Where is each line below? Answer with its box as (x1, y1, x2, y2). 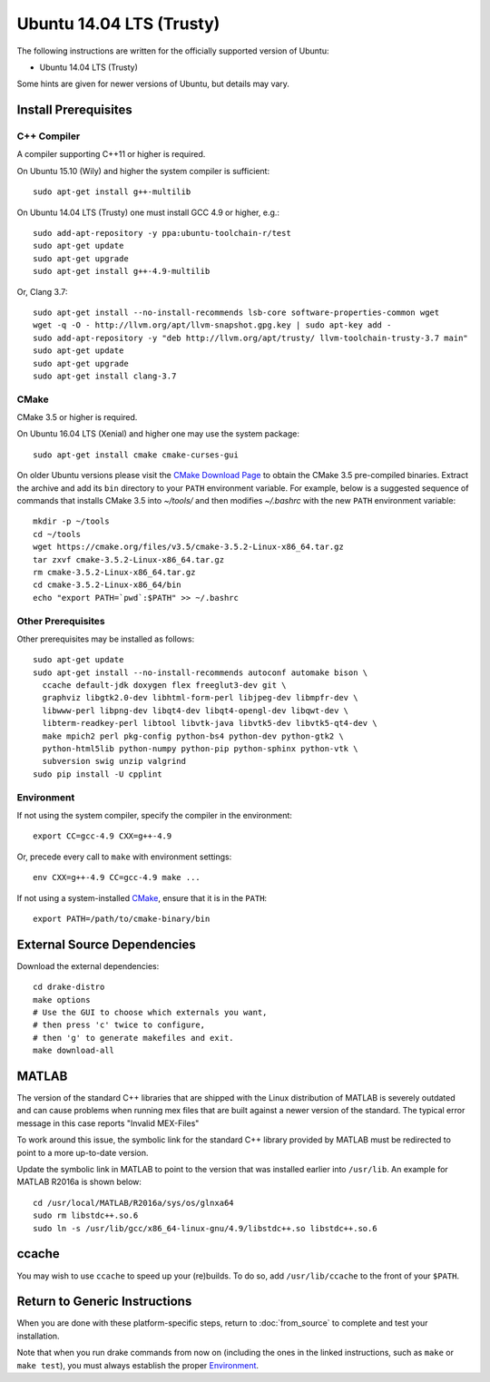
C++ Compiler (16, 130, 81, 142)
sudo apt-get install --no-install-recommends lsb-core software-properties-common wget (33, 308, 440, 318)
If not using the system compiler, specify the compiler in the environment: (16, 809, 292, 820)
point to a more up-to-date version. (16, 1147, 149, 1158)
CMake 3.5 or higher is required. (16, 412, 138, 423)
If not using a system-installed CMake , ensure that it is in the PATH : (16, 892, 268, 903)
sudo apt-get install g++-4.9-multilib (33, 266, 211, 277)
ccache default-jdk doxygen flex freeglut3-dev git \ (42, 681, 287, 691)
